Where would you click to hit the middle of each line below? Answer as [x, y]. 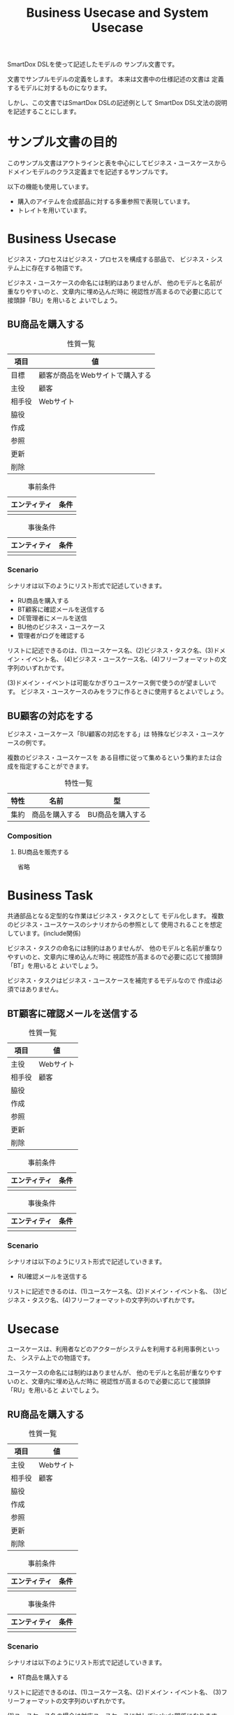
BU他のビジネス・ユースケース [61, 627]
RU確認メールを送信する [52, 1276]
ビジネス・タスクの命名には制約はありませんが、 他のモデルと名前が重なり [115, 948]
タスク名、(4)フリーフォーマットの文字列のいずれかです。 [115, 1300]
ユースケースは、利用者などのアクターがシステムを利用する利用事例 [104, 1349]
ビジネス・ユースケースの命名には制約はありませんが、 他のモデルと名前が [115, 283]
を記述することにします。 [44, 112]
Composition [30, 836]
